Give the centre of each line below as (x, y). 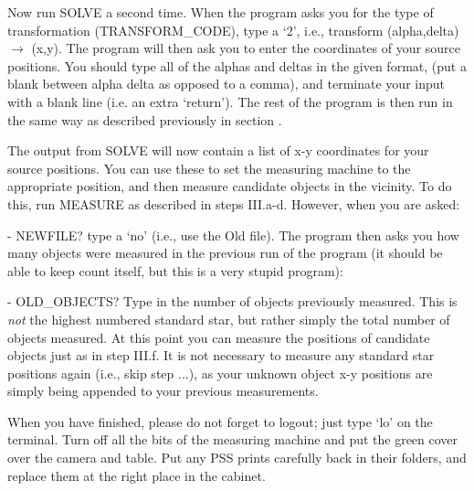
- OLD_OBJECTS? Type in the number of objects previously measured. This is (232, 301)
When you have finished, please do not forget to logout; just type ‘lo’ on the (220, 421)
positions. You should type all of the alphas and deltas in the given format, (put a (237, 65)
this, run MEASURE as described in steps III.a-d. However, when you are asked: (234, 203)
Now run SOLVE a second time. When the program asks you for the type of (221, 12)
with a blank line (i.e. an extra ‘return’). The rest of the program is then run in (230, 101)
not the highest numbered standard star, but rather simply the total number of (229, 319)
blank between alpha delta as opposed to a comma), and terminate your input (226, 84)
